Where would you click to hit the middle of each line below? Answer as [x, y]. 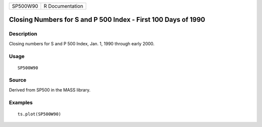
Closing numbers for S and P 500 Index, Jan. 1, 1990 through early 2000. [82, 43]
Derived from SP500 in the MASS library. [50, 90]
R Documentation [64, 6]
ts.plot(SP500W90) [40, 114]
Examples [21, 102]
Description [23, 34]
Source [18, 80]
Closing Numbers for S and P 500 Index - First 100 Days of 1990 [107, 20]
